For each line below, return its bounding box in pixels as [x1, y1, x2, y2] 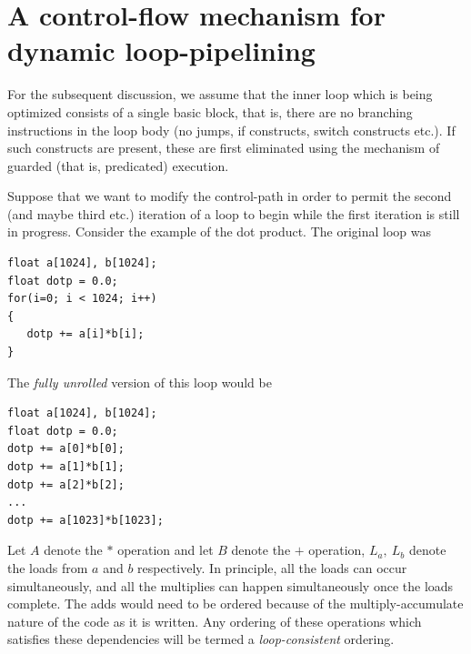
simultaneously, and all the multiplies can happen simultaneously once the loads [7, 576, 454, 595]
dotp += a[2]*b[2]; [7, 478, 125, 491]
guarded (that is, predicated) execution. [7, 156, 229, 175]
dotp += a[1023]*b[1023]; [7, 513, 164, 527]
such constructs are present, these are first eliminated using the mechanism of [7, 138, 440, 157]
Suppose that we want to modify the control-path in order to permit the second [7, 186, 452, 206]
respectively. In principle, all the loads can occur [137, 558, 407, 577]
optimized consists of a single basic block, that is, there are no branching [7, 102, 413, 121]
